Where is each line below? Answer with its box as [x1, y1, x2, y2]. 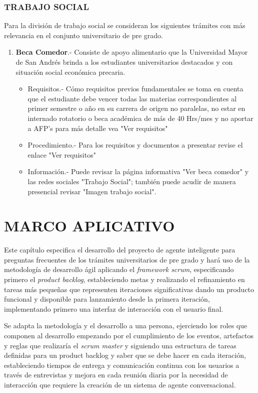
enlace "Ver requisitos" [27, 149, 96, 160]
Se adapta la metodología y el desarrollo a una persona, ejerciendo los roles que [4, 320, 247, 331]
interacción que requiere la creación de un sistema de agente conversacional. [4, 379, 236, 389]
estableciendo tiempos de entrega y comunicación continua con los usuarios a [4, 359, 239, 370]
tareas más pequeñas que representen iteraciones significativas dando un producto [4, 284, 254, 294]
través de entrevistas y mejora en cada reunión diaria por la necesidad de [4, 369, 228, 380]
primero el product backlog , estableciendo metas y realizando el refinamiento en [4, 274, 245, 285]
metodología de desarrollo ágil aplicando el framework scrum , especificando [4, 264, 234, 275]
